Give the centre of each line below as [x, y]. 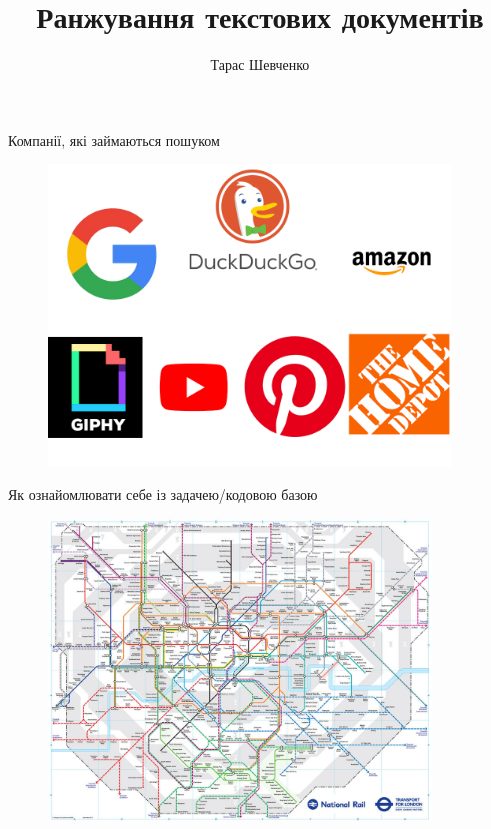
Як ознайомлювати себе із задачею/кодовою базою [163, 494]
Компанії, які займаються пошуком [114, 139]
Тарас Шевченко [260, 64]
